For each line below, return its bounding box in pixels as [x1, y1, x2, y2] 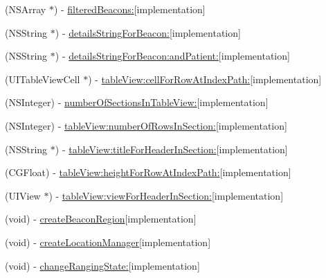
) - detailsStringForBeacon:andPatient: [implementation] [55, 49, 290, 63]
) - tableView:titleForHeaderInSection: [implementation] [55, 141, 288, 156]
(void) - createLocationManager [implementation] [5, 234, 211, 249]
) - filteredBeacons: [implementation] [53, 2, 206, 16]
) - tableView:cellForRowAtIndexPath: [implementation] [88, 71, 322, 86]
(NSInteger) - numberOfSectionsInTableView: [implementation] [5, 95, 269, 110]
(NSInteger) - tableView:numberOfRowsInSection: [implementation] [5, 118, 287, 132]
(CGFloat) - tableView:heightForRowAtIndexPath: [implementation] [5, 165, 291, 180]
